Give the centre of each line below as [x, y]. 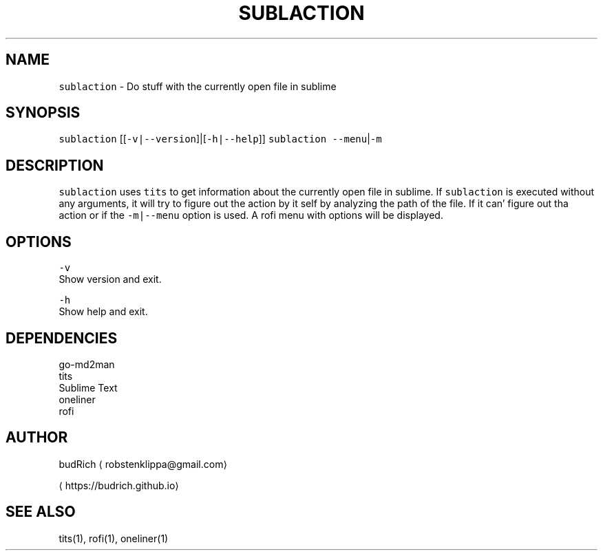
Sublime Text [88, 387]
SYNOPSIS [43, 113]
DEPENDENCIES [62, 338]
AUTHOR [37, 438]
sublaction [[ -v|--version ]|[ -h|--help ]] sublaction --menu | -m [220, 139]
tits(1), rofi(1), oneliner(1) [114, 538]
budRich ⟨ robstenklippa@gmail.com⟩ [143, 464]
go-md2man [87, 364]
